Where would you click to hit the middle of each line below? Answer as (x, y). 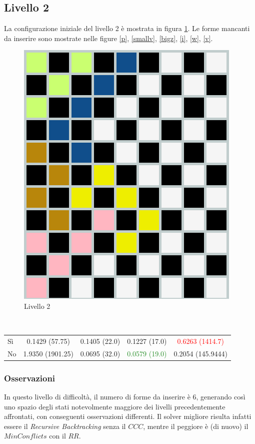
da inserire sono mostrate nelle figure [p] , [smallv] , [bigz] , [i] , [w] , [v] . (108, 38)
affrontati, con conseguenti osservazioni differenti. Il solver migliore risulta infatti (128, 416)
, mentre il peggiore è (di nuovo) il (196, 426)
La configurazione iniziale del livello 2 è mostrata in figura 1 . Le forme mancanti (127, 28)
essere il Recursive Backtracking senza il (65, 426)
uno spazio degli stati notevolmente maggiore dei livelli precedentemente (115, 406)
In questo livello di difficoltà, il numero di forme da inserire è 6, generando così (125, 397)
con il (57, 436)
